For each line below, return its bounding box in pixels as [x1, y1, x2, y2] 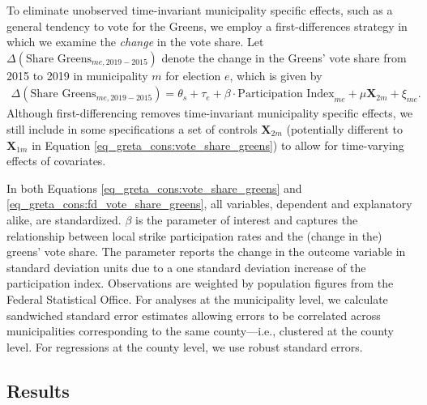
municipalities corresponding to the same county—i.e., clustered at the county [6, 322, 394, 339]
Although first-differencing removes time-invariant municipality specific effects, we [6, 104, 413, 122]
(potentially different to [286, 121, 403, 137]
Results [6, 377, 70, 403]
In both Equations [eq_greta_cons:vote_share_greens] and [6, 179, 302, 196]
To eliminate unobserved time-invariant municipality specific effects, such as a [6, 2, 393, 18]
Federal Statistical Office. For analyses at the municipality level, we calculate [6, 290, 388, 307]
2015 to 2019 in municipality [6, 66, 148, 83]
